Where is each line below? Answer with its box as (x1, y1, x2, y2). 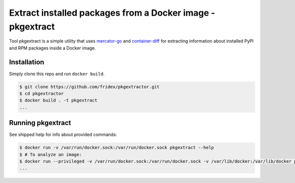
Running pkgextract (9, 119, 71, 127)
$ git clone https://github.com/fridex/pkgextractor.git (19, 84, 160, 89)
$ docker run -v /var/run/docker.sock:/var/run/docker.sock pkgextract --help (19, 145, 214, 151)
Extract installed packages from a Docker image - (9, 7, 215, 18)
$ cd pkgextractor (19, 91, 64, 97)
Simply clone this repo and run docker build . (9, 71, 105, 77)
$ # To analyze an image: (19, 152, 82, 157)
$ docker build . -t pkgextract (19, 98, 98, 103)
